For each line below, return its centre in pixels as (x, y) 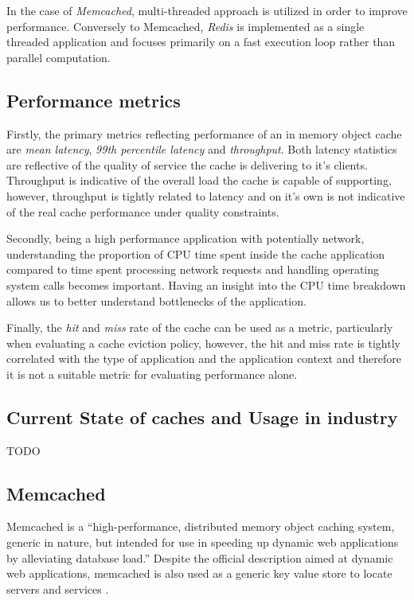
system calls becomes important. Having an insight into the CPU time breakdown (206, 284)
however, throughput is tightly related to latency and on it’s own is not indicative (206, 195)
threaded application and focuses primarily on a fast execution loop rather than (201, 42)
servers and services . (58, 588)
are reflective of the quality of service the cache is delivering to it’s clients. (187, 164)
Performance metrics (94, 100)
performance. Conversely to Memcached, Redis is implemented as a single (186, 26)
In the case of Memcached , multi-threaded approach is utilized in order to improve (207, 10)
